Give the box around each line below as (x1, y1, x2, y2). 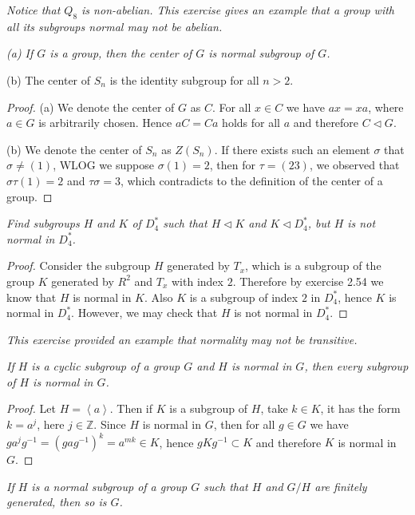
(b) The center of (6, 71, 91, 88)
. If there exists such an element (214, 141, 370, 157)
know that (6, 288, 57, 305)
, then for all (213, 416, 275, 433)
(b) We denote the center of (6, 141, 142, 157)
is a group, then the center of (49, 45, 192, 61)
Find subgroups (6, 215, 80, 232)
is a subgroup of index (189, 288, 298, 305)
